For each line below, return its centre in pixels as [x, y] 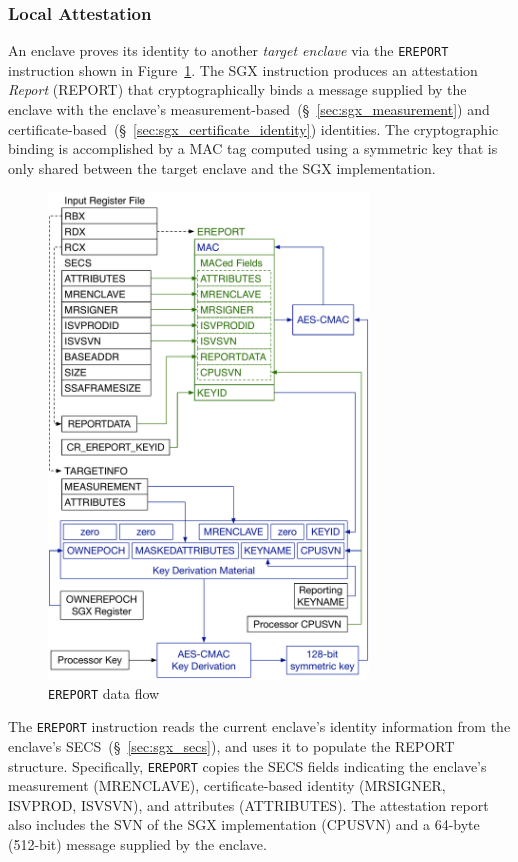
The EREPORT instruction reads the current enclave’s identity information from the [259, 726]
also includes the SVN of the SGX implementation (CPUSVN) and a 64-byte [244, 824]
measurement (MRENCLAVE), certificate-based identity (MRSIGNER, [227, 785]
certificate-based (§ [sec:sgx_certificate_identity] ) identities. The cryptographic [253, 128]
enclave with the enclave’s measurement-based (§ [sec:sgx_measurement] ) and [249, 109]
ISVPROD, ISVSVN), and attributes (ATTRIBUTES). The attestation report [248, 804]
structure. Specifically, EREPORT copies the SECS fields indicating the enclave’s [247, 765]
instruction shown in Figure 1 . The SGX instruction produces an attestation [243, 69]
